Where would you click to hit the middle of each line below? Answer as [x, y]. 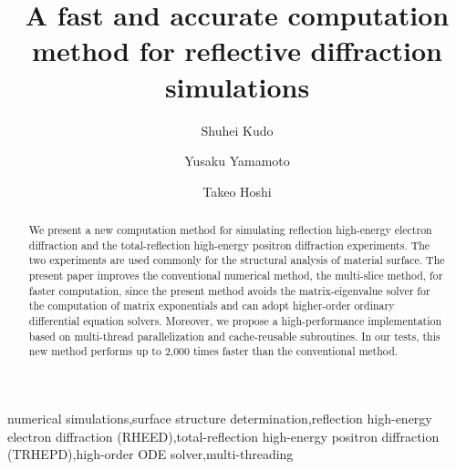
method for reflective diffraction [237, 51]
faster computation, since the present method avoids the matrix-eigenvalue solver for [229, 290]
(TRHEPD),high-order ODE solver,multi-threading [150, 454]
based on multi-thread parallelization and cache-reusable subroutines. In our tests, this [234, 336]
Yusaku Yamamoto [237, 161]
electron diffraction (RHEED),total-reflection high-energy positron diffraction [223, 436]
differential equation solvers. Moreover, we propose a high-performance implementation [235, 321]
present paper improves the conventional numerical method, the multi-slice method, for [236, 276]
